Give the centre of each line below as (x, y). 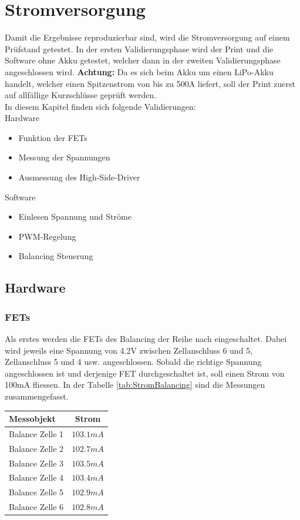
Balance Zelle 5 (36, 492)
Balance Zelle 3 (36, 463)
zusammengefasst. (37, 396)
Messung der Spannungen (64, 157)
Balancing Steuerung (56, 256)
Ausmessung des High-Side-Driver (79, 177)
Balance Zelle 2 (36, 448)
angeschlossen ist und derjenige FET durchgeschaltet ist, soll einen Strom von (145, 373)
